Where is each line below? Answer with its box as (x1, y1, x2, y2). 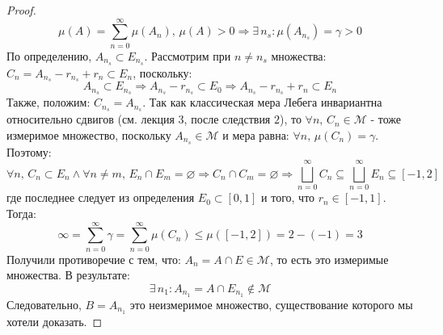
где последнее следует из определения (6, 189, 195, 206)
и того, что (261, 189, 315, 206)
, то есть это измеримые (269, 250, 389, 267)
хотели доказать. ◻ (6, 312, 103, 329)
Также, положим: (6, 94, 91, 111)
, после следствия (184, 111, 271, 128)
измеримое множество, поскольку (6, 126, 171, 143)
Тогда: (6, 204, 36, 221)
